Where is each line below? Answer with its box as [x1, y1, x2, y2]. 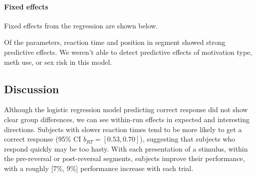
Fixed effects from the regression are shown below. [4, 20, 158, 30]
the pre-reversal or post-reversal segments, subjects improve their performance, [4, 153, 245, 164]
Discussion [4, 81, 59, 96]
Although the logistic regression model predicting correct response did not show [4, 104, 248, 115]
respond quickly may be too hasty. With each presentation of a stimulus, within [4, 143, 248, 154]
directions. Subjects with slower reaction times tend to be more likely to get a [4, 124, 242, 134]
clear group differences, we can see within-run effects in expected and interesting [4, 114, 250, 124]
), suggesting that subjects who [140, 134, 236, 144]
